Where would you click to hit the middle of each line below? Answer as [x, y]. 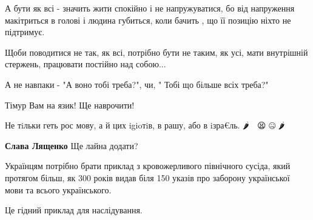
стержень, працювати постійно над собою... [86, 64]
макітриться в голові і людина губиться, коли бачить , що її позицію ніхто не [148, 20]
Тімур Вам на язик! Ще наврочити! [70, 105]
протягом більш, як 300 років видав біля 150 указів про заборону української [147, 177]
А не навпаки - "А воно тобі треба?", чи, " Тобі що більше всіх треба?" [137, 84]
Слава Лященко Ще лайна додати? [72, 145]
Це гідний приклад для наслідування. [74, 210]
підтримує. [25, 32]
